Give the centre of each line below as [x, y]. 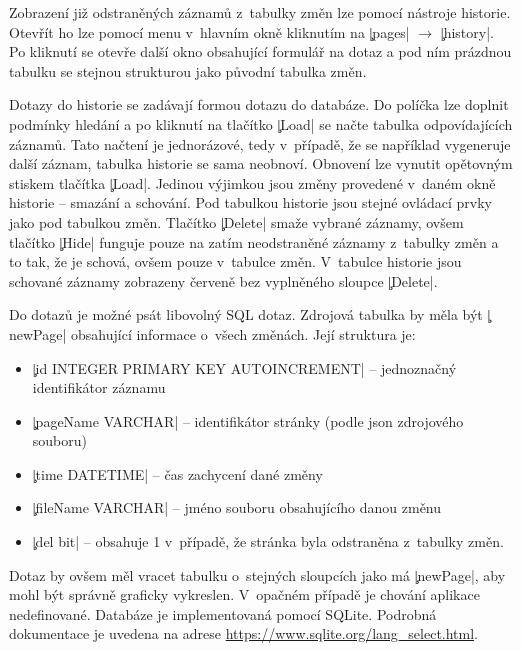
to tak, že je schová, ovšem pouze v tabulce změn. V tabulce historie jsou [235, 261]
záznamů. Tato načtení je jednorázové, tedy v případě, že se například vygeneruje [260, 143]
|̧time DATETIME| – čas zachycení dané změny [177, 473]
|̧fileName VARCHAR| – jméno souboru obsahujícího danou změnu [237, 507]
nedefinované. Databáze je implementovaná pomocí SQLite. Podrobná [223, 613]
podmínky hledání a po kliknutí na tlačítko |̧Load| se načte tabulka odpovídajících [261, 123]
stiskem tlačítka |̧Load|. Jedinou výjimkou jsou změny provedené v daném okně [252, 182]
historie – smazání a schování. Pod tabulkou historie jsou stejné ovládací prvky [251, 202]
